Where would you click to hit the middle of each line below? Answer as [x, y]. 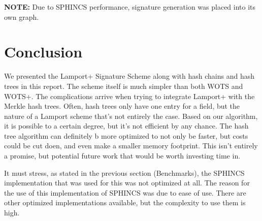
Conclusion [43, 52]
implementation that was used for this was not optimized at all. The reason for [127, 183]
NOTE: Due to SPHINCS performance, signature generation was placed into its [130, 7]
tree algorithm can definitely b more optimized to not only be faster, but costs [126, 135]
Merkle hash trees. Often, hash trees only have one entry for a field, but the [122, 106]
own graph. [22, 17]
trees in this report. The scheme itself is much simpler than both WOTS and [124, 86]
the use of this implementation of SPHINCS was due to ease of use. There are [125, 192]
